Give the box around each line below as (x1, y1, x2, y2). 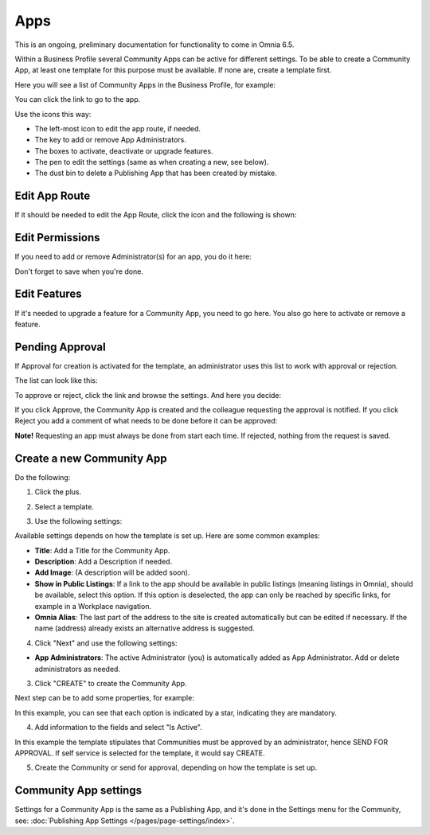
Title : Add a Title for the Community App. (34, 545, 170, 555)
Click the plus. (34, 487, 82, 497)
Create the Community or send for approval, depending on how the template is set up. (34, 763, 318, 772)
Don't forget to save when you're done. (14, 267, 143, 276)
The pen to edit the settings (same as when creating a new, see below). (34, 158, 269, 167)
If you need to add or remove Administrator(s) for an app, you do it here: (14, 252, 252, 262)
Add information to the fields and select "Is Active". (34, 723, 202, 732)
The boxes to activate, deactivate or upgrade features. (34, 146, 213, 155)
